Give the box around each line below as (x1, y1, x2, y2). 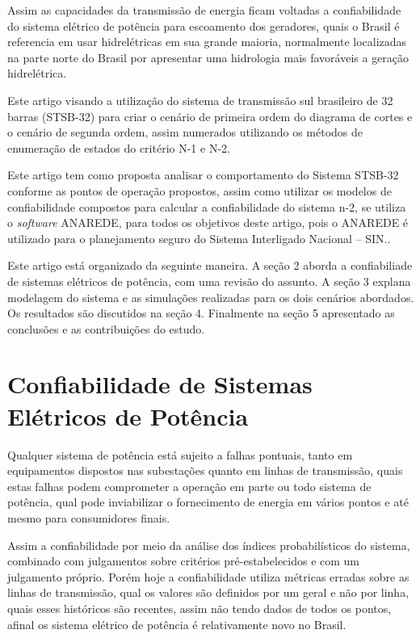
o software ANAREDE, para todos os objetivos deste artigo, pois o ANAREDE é (7, 214, 409, 231)
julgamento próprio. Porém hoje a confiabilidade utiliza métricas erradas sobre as (7, 568, 409, 585)
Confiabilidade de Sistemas (7, 367, 313, 401)
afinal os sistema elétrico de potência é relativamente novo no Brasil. (7, 615, 346, 632)
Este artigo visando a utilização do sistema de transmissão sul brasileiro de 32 (7, 91, 393, 108)
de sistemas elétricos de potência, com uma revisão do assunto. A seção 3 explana (7, 272, 411, 289)
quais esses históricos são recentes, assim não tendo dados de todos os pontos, (7, 599, 392, 616)
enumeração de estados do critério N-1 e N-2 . (7, 139, 230, 156)
